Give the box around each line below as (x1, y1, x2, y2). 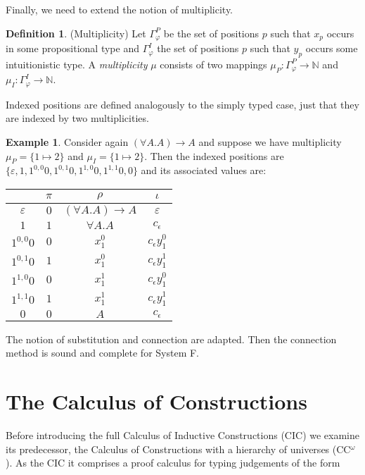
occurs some (305, 41, 358, 56)
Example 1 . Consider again (6, 134, 129, 149)
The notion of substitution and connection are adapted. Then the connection (6, 331, 337, 346)
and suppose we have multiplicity (198, 134, 342, 149)
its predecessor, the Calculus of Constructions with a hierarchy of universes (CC (6, 441, 351, 456)
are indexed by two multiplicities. (6, 111, 149, 125)
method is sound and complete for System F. (6, 345, 200, 360)
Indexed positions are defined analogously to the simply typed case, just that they (6, 97, 359, 111)
